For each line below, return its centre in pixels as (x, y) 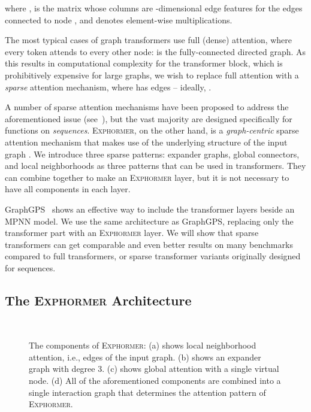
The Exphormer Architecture (98, 300)
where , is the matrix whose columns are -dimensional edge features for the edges (154, 8)
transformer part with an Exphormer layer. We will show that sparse (132, 233)
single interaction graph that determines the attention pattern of (147, 392)
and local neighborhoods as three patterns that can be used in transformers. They (155, 166)
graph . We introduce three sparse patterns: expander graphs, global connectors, (152, 154)
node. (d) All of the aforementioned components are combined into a (155, 381)
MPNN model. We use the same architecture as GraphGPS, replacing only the (149, 221)
